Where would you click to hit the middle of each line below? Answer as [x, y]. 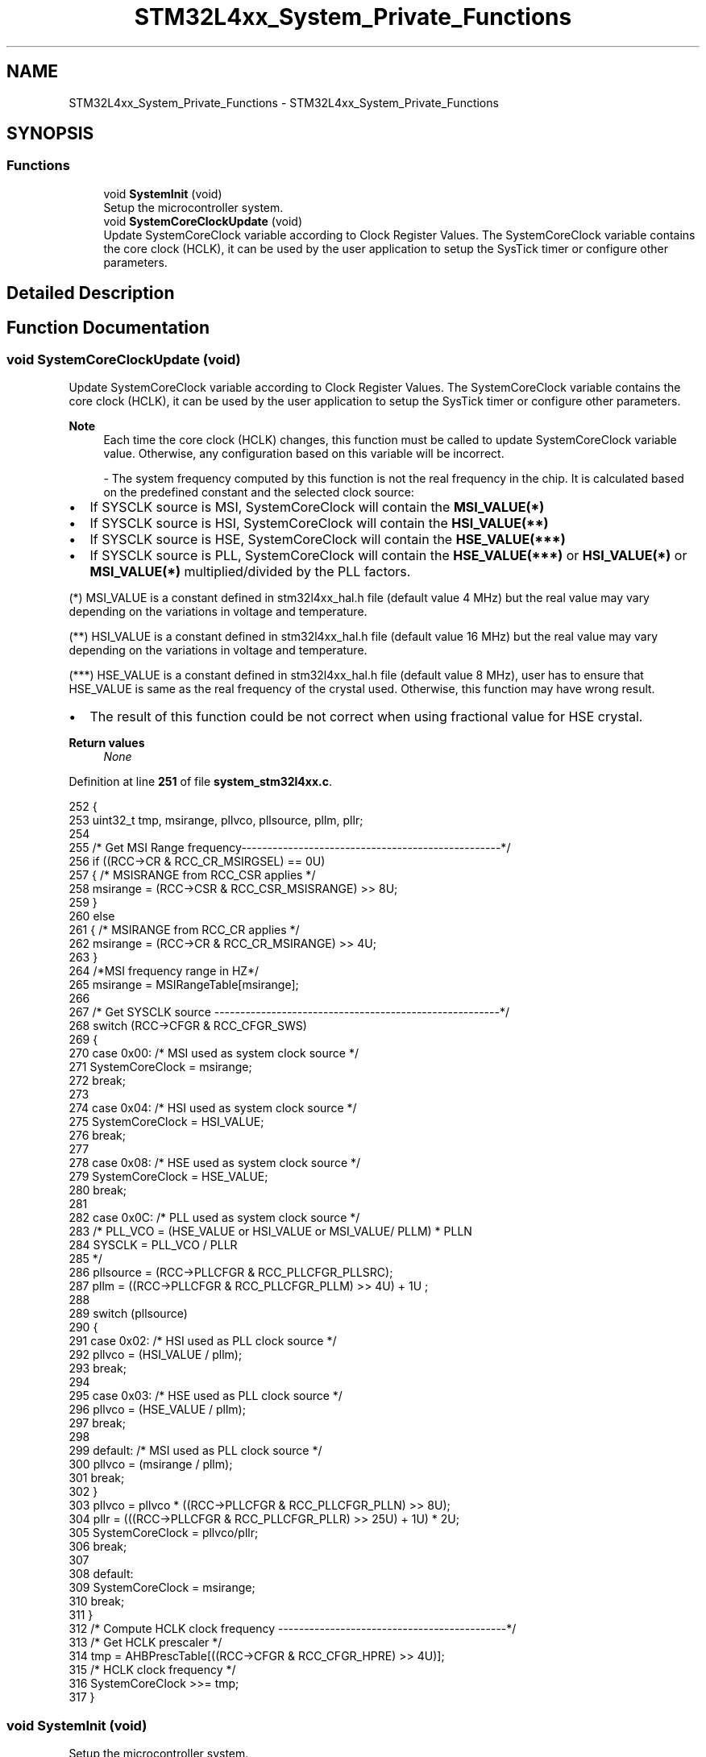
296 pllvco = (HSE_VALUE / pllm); [157, 1410]
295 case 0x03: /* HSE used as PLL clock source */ [206, 1396]
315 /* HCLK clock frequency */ [152, 1670]
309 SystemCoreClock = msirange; [162, 1588]
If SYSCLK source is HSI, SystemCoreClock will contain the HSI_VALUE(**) [319, 523]
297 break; [97, 1423]
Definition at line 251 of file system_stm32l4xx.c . [201, 782]
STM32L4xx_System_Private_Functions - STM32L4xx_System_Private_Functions [284, 102]
